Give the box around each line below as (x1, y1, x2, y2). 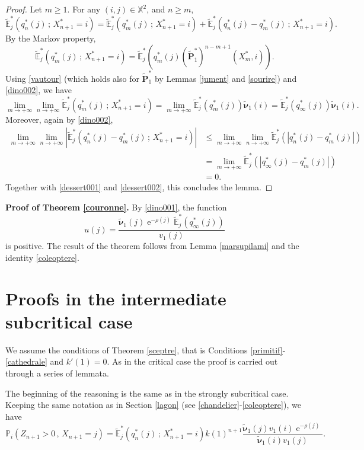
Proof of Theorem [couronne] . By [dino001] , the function (5, 200, 227, 213)
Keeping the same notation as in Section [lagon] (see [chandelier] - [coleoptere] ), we (5, 398, 301, 411)
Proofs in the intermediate (5, 286, 226, 310)
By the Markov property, (5, 32, 96, 44)
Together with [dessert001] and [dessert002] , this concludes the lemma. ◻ (5, 181, 273, 193)
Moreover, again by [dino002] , (5, 113, 113, 125)
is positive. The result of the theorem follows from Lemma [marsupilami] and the (5, 240, 299, 252)
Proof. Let (5, 3, 42, 15)
